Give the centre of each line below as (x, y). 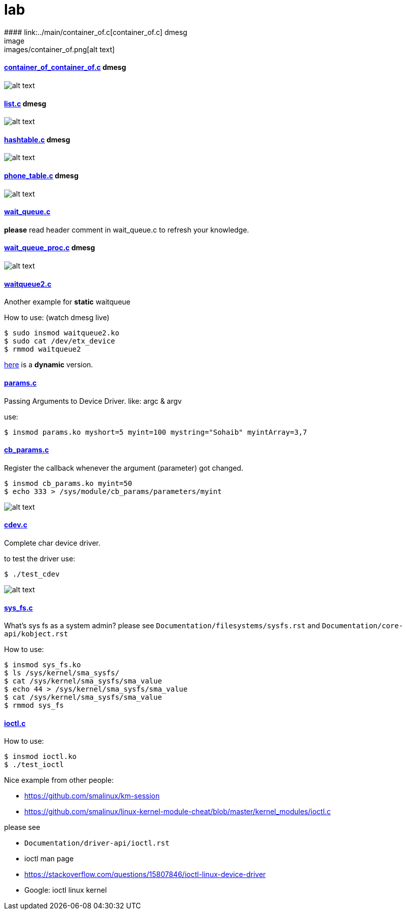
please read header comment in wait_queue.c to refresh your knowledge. (127, 230)
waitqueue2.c (28, 284)
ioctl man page (49, 859)
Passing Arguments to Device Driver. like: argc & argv (93, 401)
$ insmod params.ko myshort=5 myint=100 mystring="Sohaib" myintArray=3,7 (156, 432)
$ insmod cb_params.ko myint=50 (68, 483)
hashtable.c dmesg (37, 139)
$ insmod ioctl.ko (40, 757)
